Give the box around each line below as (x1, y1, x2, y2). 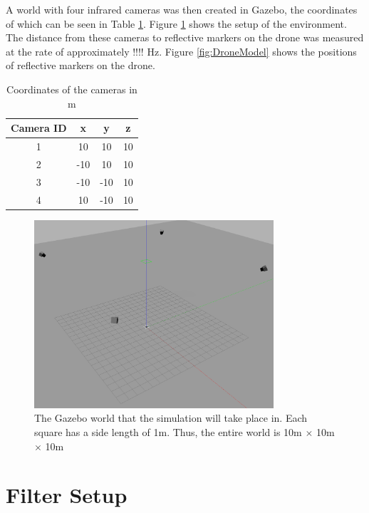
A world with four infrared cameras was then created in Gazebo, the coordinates (6, 2, 358, 16)
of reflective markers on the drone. (6, 58, 155, 73)
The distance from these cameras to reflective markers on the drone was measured (6, 30, 364, 45)
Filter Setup (6, 480, 128, 509)
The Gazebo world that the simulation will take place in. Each (34, 410, 308, 425)
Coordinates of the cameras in (6, 81, 137, 96)
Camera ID (11, 120, 67, 135)
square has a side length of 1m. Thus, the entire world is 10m (34, 424, 302, 439)
